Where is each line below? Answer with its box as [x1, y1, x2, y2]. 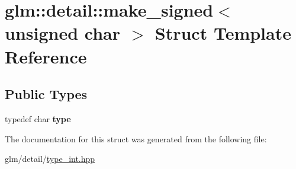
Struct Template [155, 21, 291, 45]
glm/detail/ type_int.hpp [5, 152, 95, 165]
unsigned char [5, 21, 121, 45]
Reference [5, 44, 87, 68]
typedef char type [5, 112, 71, 125]
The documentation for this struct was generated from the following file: [5, 132, 267, 145]
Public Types [5, 85, 88, 103]
